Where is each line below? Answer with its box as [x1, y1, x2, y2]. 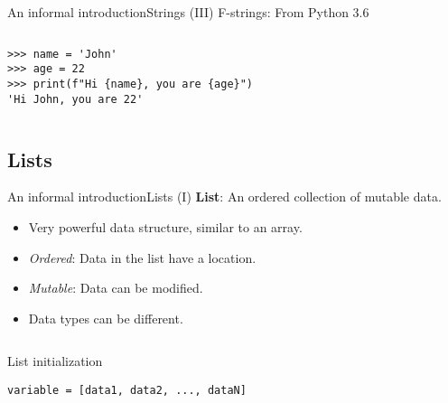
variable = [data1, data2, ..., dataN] [7, 383, 247, 397]
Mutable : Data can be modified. [28, 278, 203, 297]
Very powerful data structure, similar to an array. [28, 218, 303, 237]
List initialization [7, 351, 103, 370]
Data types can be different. [28, 308, 183, 327]
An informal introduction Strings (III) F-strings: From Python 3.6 [7, 3, 369, 21]
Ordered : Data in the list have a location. [28, 248, 257, 267]
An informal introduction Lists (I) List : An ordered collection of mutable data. [7, 187, 442, 206]
